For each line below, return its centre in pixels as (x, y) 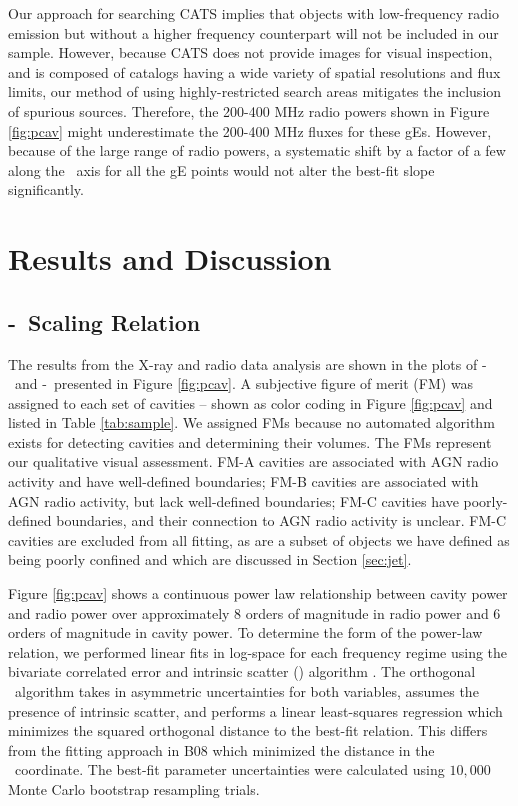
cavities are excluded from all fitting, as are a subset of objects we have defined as (259, 539)
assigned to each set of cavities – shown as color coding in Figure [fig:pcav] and (250, 402)
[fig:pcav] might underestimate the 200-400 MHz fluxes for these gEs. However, (250, 130)
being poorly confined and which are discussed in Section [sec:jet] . (210, 559)
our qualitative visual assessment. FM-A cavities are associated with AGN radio (253, 461)
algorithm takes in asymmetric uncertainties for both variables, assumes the (246, 691)
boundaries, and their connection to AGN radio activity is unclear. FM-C (281, 520)
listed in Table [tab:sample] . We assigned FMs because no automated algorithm (251, 422)
